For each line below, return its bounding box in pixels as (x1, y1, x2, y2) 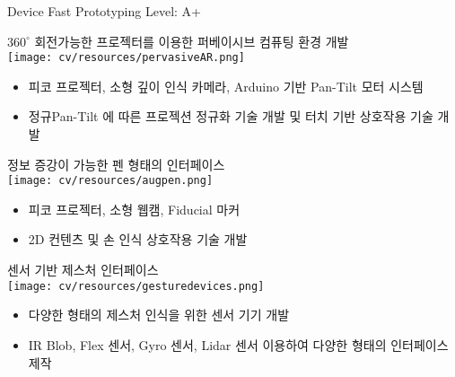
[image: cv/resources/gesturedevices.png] (7, 279, 265, 293)
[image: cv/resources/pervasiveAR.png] (7, 51, 245, 65)
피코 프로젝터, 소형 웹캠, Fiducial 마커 (28, 199, 241, 218)
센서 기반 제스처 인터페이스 (7, 260, 159, 279)
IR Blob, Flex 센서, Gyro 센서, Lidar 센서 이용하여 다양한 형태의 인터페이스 (28, 335, 449, 354)
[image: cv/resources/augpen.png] (7, 174, 214, 188)
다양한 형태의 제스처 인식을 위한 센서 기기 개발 (28, 305, 290, 324)
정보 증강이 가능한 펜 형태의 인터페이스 (7, 154, 225, 173)
